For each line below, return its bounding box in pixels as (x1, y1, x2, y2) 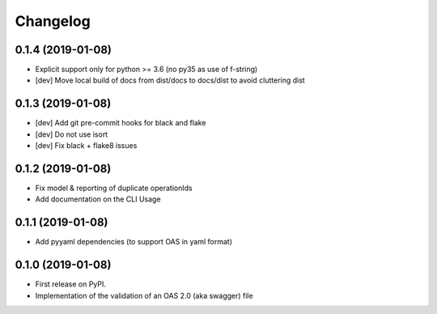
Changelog (15, 12, 91, 30)
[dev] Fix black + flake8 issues (35, 141, 138, 151)
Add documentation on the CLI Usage (35, 194, 161, 204)
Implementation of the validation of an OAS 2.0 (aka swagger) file (35, 291, 254, 300)
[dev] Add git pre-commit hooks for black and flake (35, 118, 206, 128)
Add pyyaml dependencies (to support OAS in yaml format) (35, 237, 233, 247)
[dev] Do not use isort (35, 129, 108, 139)
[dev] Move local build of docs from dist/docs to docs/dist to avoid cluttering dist (35, 75, 305, 85)
